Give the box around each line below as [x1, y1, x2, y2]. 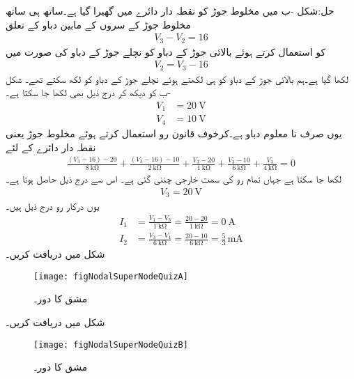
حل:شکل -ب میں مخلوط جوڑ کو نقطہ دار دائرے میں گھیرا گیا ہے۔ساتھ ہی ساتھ [6, 3, 334, 17]
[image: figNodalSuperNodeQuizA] [33, 271, 188, 281]
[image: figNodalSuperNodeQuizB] [33, 339, 188, 350]
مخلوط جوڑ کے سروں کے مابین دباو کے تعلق [6, 17, 191, 31]
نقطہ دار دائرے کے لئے [6, 139, 96, 154]
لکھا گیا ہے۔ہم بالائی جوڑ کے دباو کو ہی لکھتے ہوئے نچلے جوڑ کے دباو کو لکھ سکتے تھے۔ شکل [6, 71, 348, 86]
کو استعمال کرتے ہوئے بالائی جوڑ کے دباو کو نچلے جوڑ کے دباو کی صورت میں [6, 44, 326, 59]
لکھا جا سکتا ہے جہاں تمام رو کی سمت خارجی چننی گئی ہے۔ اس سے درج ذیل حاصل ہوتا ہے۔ [6, 171, 342, 186]
